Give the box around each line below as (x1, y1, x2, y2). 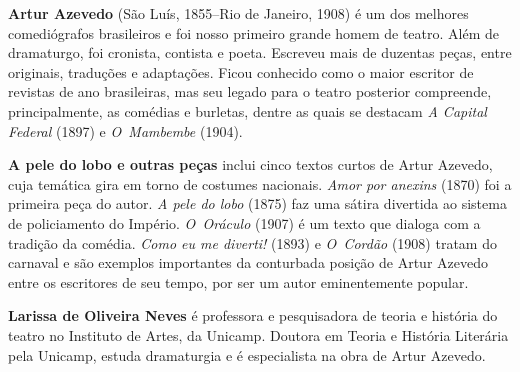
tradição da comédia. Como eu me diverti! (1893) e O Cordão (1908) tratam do (8, 232, 497, 253)
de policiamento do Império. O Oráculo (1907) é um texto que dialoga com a (8, 212, 481, 233)
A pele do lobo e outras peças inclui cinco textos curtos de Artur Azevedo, (8, 154, 493, 175)
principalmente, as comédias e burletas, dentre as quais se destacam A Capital (8, 100, 487, 121)
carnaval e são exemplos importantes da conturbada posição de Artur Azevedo (8, 252, 488, 273)
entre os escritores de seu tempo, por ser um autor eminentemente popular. (8, 271, 469, 292)
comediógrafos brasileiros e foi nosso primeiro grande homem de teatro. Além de (8, 22, 500, 43)
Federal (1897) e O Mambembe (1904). (8, 120, 243, 141)
